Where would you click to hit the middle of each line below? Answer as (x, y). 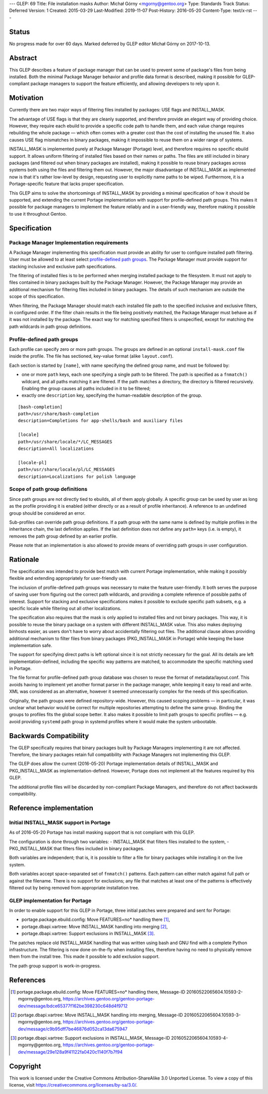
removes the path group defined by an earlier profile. (63, 536)
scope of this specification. (37, 297)
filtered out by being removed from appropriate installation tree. (74, 887)
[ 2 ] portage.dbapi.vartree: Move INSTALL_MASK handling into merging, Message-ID (97, 1015)
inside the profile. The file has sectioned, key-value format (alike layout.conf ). (91, 356)
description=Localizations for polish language (77, 476)
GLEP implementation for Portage (50, 900)
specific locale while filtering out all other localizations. (65, 608)
